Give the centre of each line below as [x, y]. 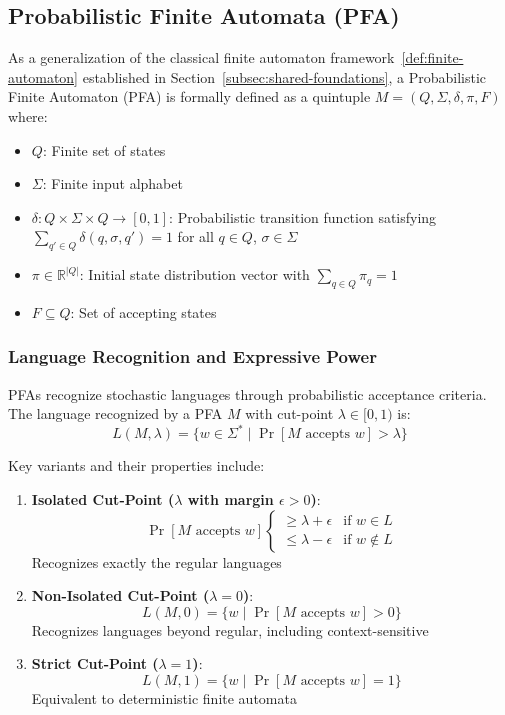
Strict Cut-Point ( [95, 663]
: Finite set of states [104, 149]
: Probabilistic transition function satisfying [303, 216]
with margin [230, 499]
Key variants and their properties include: [136, 465]
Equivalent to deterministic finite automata [164, 698]
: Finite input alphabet [112, 183]
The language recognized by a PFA [115, 413]
